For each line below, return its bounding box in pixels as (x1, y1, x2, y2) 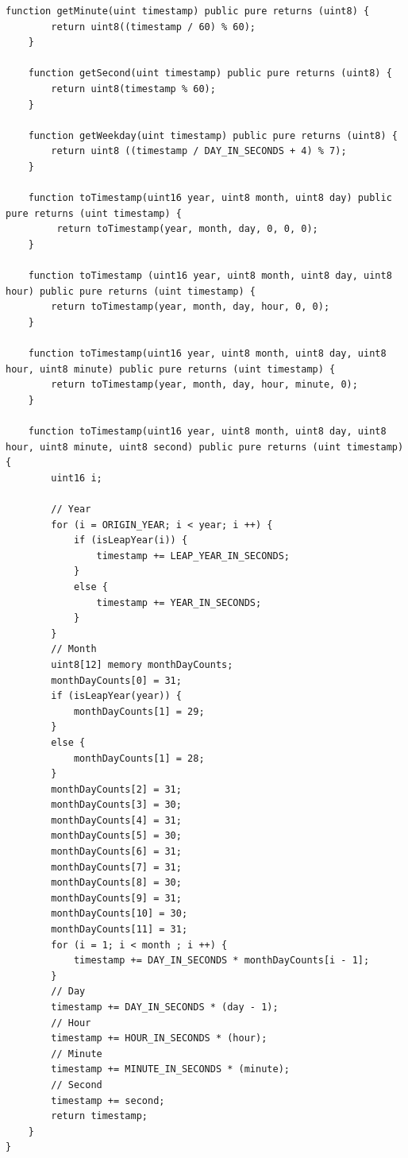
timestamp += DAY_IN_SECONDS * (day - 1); (51, 1002, 279, 1013)
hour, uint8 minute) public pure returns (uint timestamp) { (6, 363, 336, 375)
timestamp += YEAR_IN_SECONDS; (96, 596, 262, 608)
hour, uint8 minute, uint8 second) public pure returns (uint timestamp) (6, 441, 404, 453)
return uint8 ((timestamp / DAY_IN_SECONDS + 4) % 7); (51, 145, 347, 157)
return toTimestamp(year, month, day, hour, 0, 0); (51, 301, 330, 313)
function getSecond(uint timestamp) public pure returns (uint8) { (28, 68, 392, 79)
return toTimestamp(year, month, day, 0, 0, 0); (56, 223, 318, 235)
